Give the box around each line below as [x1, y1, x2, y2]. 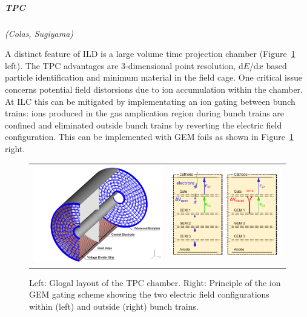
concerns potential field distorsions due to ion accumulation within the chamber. [5, 82, 303, 95]
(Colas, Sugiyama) [5, 27, 74, 39]
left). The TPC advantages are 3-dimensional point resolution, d [5, 59, 243, 72]
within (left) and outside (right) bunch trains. [29, 299, 199, 312]
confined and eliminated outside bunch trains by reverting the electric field [5, 118, 282, 131]
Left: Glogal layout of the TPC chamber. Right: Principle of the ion [29, 276, 281, 289]
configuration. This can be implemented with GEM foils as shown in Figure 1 [5, 130, 294, 143]
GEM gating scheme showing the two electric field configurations [29, 288, 269, 301]
